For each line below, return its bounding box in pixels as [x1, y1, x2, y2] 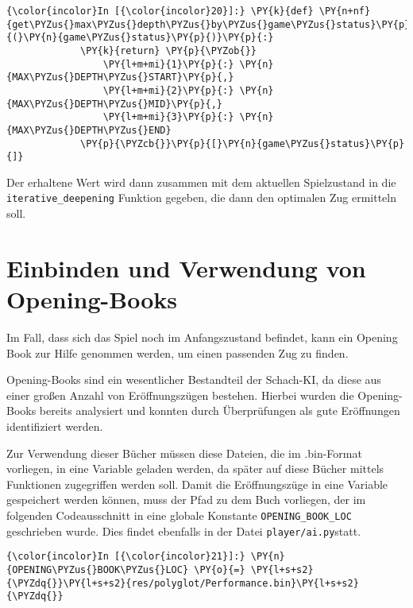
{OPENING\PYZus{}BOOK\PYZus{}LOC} [6, 563, 189, 575]
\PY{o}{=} [194, 563, 245, 575]
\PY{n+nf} [318, 6, 371, 17]
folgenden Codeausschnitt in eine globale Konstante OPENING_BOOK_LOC [6, 506, 352, 523]
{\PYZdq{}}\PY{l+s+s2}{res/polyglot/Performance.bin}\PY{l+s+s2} [6, 577, 359, 589]
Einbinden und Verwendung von [6, 251, 366, 284]
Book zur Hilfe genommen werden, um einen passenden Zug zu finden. [6, 344, 349, 361]
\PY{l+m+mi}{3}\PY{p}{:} [102, 111, 234, 123]
